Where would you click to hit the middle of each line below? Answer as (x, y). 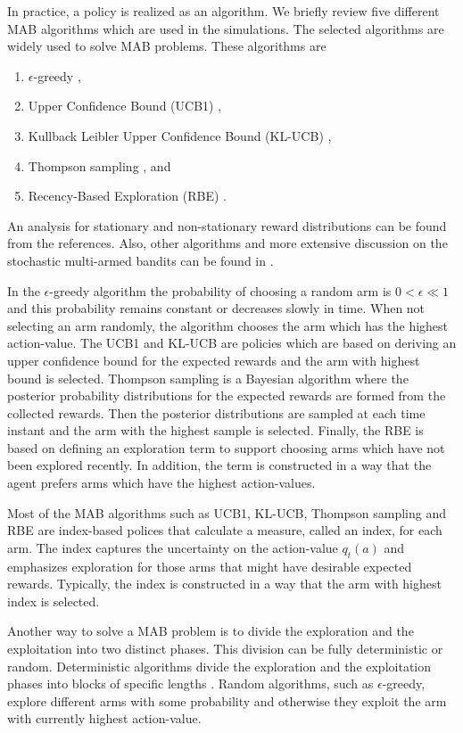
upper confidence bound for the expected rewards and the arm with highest (214, 360)
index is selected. (54, 601)
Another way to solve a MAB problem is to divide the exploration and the (211, 631)
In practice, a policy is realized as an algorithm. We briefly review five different (223, 11)
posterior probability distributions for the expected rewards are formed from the (227, 395)
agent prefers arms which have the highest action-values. (161, 483)
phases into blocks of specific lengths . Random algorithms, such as (190, 684)
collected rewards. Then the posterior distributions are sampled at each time (216, 412)
